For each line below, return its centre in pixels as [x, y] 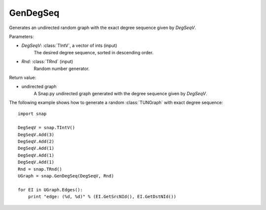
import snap [32, 114]
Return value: [23, 77]
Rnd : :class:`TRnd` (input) [47, 62]
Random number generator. [62, 69]
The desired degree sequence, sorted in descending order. [94, 52]
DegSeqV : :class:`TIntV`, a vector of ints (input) [69, 46]
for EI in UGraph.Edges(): [50, 190]
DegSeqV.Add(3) [36, 135]
